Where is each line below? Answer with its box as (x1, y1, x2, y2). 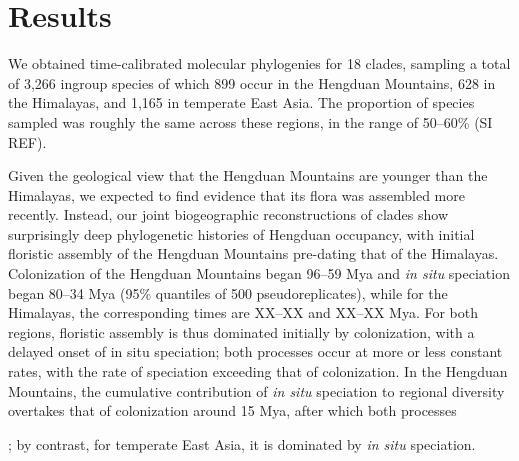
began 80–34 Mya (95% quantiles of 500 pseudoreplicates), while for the (8, 282, 448, 303)
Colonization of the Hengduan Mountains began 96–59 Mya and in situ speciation (8, 263, 510, 284)
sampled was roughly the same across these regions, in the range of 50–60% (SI (8, 111, 493, 132)
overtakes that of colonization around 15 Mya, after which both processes (8, 400, 457, 421)
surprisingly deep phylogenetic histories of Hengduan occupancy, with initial (8, 223, 475, 244)
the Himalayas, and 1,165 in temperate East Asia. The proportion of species (8, 92, 475, 113)
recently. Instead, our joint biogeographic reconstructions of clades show (8, 204, 449, 225)
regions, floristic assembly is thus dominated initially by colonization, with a (8, 321, 475, 342)
